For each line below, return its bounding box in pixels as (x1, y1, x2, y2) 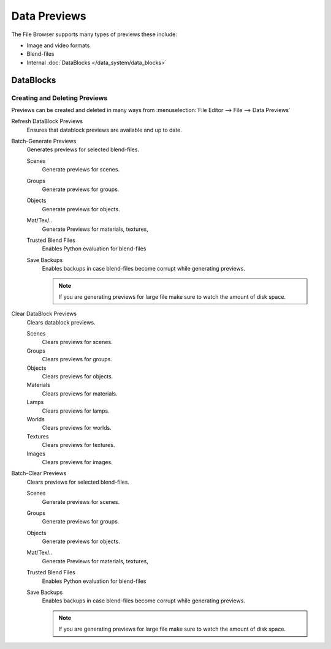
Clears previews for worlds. (42, 424, 112, 432)
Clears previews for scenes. (42, 339, 113, 346)
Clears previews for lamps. (42, 407, 110, 415)
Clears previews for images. (42, 458, 113, 465)
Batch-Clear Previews (11, 470, 67, 477)
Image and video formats (26, 42, 90, 49)
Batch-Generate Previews (11, 138, 77, 145)
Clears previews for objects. (42, 373, 113, 380)
